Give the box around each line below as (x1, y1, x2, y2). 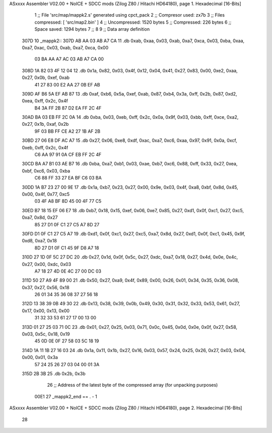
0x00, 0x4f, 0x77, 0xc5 (22, 191, 70, 197)
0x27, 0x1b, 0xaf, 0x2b (22, 121, 69, 127)
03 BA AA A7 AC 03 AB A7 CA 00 (34, 56, 104, 62)
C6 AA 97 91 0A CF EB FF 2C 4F (34, 151, 102, 158)
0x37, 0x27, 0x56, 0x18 (22, 284, 70, 290)
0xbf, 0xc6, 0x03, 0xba (22, 167, 71, 174)
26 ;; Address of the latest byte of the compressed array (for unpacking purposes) (47, 382, 218, 388)
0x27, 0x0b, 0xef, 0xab (22, 74, 70, 80)
